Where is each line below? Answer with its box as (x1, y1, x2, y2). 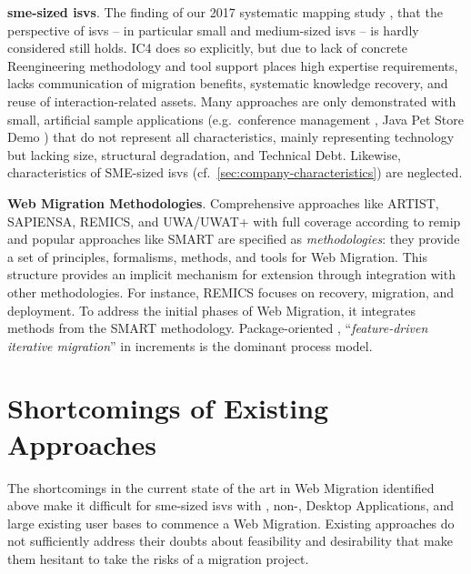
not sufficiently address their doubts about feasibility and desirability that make (7, 531, 453, 550)
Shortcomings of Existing (7, 389, 329, 427)
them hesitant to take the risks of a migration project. (7, 549, 309, 568)
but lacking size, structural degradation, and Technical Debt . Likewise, (7, 145, 401, 164)
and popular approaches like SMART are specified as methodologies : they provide (7, 229, 460, 248)
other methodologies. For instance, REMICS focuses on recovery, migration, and (7, 282, 455, 301)
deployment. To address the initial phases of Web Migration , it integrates (7, 300, 416, 319)
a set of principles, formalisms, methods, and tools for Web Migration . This (7, 247, 427, 266)
